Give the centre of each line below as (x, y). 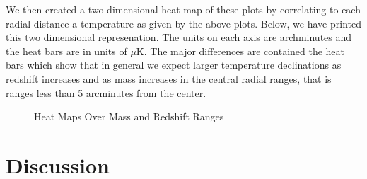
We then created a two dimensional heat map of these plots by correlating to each (183, 9)
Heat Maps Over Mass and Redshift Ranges (129, 116)
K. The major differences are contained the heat (240, 51)
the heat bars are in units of (66, 51)
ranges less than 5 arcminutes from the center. (106, 92)
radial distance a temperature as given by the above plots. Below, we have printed (183, 23)
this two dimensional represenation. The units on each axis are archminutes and (179, 37)
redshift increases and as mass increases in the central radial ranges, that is (169, 78)
